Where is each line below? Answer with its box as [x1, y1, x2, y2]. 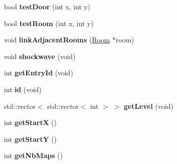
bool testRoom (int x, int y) [4, 18, 94, 28]
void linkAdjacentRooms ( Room [4, 34, 110, 45]
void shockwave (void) [4, 51, 76, 61]
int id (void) [4, 84, 42, 94]
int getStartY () [4, 133, 57, 144]
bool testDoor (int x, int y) [4, 1, 90, 11]
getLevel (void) [124, 100, 174, 111]
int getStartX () [4, 117, 57, 128]
